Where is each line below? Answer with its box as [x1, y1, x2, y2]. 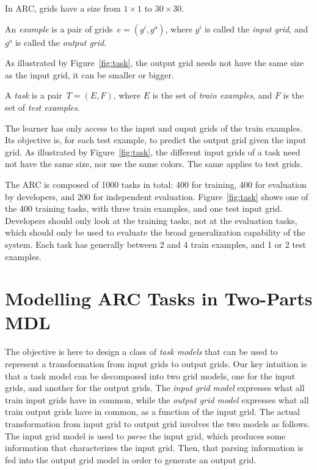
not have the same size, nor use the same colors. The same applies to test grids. [5, 157, 303, 170]
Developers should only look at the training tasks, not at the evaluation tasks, [5, 214, 297, 226]
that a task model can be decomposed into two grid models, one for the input [5, 369, 296, 382]
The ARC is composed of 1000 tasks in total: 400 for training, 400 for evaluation [5, 177, 307, 190]
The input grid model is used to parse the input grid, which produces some [5, 429, 286, 442]
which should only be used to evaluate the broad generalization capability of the [5, 226, 305, 239]
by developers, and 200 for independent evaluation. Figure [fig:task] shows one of [5, 190, 308, 203]
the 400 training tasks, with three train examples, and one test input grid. [5, 202, 282, 215]
